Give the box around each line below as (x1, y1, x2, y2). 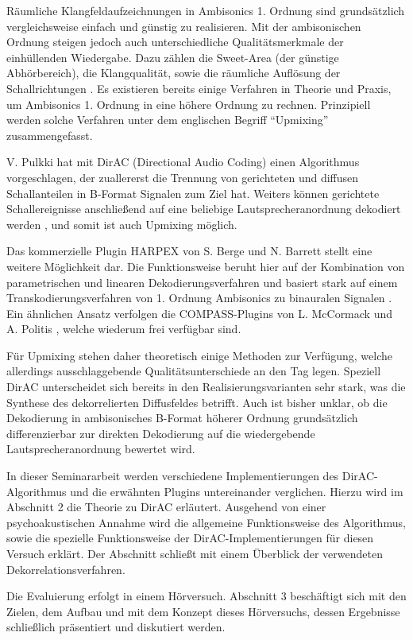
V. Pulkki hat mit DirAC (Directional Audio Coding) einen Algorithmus (6, 153, 360, 170)
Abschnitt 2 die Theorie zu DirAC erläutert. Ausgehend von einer (6, 498, 326, 515)
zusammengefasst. (6, 126, 93, 143)
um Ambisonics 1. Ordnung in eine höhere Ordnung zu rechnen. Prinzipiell (6, 95, 371, 112)
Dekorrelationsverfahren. (6, 560, 125, 577)
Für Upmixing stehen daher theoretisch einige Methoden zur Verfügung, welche (6, 347, 392, 363)
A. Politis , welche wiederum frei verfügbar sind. (6, 320, 241, 337)
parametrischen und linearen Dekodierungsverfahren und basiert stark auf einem (6, 273, 398, 290)
